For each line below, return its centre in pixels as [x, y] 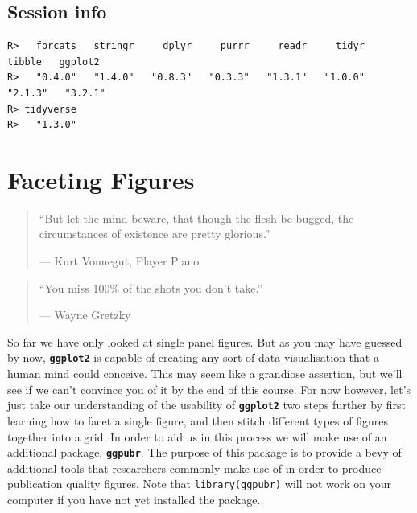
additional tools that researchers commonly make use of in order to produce [194, 468]
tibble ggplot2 [54, 62]
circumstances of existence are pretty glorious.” [155, 234]
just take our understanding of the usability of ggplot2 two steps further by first [206, 405]
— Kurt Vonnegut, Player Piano [119, 261]
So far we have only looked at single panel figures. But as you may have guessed [205, 341]
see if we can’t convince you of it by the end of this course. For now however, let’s [209, 389]
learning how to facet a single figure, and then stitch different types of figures [198, 420]
